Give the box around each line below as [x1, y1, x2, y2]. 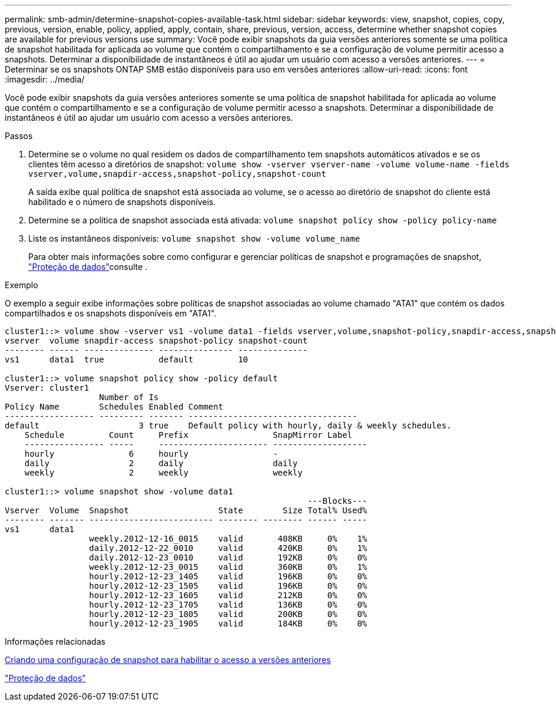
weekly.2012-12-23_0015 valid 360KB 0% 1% [89, 562, 368, 572]
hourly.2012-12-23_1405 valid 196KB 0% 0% [89, 572, 368, 581]
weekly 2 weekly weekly [24, 468, 303, 477]
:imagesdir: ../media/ [5, 74, 85, 84]
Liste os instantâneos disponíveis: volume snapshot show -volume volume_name [28, 233, 360, 243]
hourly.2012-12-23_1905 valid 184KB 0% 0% [89, 619, 368, 628]
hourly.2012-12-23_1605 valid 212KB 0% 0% [89, 590, 368, 600]
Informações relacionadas [5, 636, 105, 646]
